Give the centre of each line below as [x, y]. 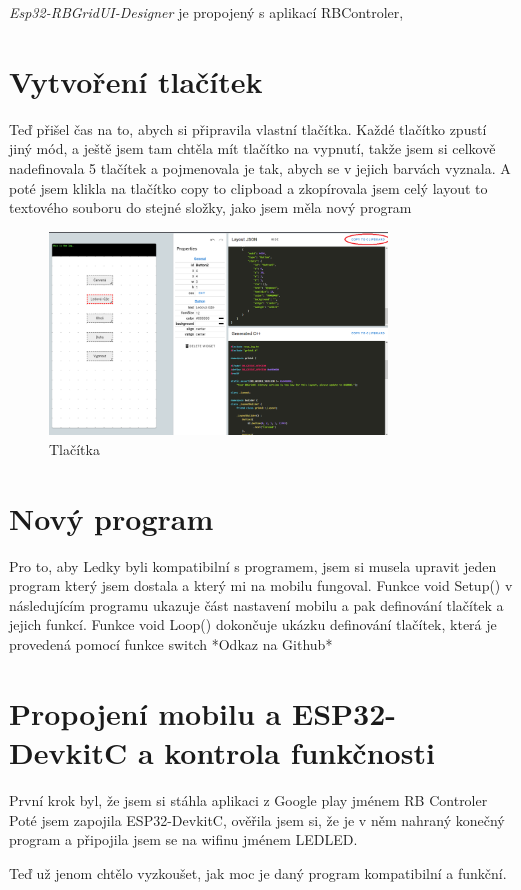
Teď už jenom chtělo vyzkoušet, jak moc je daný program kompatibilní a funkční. [258, 872]
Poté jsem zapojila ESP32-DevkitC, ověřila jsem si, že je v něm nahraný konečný [257, 819]
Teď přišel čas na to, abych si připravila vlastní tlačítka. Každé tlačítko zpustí [248, 128]
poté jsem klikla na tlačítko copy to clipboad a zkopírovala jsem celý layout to [248, 187]
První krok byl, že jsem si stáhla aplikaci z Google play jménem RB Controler [248, 799]
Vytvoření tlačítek [136, 80]
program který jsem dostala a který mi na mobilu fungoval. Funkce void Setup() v [261, 585]
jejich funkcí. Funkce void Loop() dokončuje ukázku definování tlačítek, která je [253, 624]
